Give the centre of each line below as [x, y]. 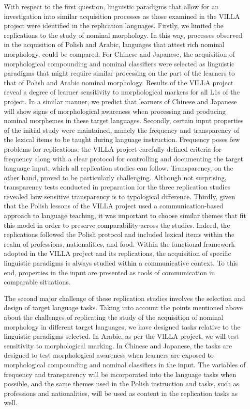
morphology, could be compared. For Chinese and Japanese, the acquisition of [119, 54]
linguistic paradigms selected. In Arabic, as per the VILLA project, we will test [121, 336]
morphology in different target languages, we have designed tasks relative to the [122, 326]
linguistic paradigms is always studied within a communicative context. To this [121, 263]
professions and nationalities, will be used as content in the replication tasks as [121, 393]
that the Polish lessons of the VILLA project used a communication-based [114, 206]
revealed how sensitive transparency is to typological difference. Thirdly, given [120, 196]
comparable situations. [37, 282]
